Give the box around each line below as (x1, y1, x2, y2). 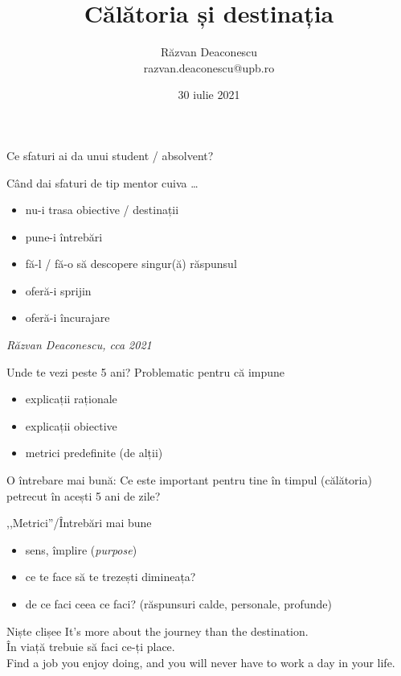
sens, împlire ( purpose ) (25, 541, 137, 558)
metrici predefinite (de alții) (25, 444, 163, 461)
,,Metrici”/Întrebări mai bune (6, 514, 152, 531)
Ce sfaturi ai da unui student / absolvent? (6, 146, 214, 163)
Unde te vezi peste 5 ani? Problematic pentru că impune (6, 363, 285, 380)
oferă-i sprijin (25, 282, 92, 299)
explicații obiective (25, 417, 117, 434)
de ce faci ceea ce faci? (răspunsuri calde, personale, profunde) (25, 596, 332, 612)
